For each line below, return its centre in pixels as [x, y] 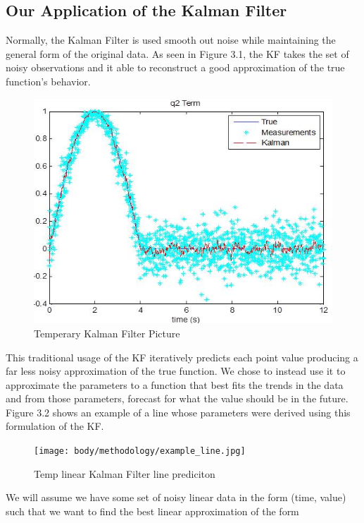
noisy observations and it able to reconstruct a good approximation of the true [175, 67]
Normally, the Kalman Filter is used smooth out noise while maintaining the [171, 40]
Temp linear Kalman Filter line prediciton [125, 473]
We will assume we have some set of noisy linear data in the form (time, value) [176, 497]
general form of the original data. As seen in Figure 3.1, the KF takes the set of [177, 53]
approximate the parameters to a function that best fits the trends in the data [175, 384]
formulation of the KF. [55, 426]
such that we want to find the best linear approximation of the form [152, 511]
